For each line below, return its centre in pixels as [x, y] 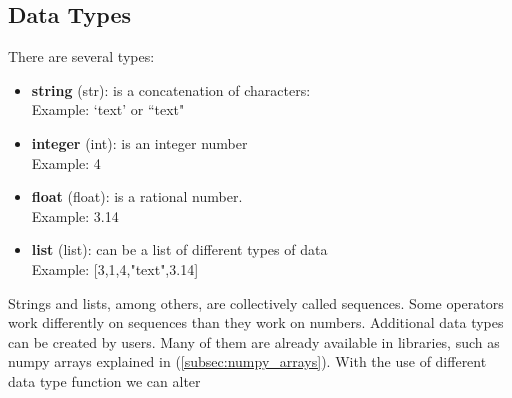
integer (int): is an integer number [139, 142]
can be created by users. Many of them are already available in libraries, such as [254, 341]
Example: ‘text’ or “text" [108, 109]
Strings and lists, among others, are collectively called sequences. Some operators [256, 302]
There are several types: [81, 56]
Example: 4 [66, 162]
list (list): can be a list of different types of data [179, 249]
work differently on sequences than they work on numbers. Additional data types [256, 322]
